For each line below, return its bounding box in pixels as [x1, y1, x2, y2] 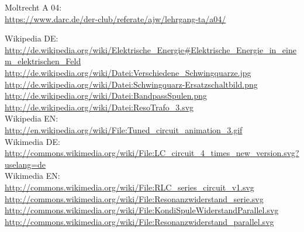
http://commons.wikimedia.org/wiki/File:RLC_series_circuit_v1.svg [5, 181, 254, 193]
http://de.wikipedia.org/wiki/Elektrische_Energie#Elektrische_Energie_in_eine [5, 43, 296, 56]
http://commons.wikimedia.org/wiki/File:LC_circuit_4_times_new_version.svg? [5, 147, 299, 159]
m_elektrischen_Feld [5, 55, 81, 67]
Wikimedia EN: [5, 169, 60, 182]
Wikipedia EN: [5, 112, 58, 124]
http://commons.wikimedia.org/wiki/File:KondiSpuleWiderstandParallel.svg [5, 204, 279, 216]
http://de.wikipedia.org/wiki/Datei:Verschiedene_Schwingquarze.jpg [5, 66, 251, 78]
